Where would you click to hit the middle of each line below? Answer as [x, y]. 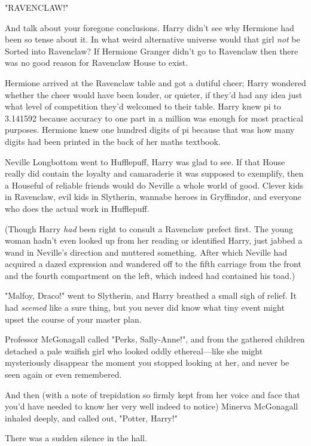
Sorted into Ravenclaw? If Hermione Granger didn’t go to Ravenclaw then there [152, 51]
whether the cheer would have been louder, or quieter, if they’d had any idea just [154, 94]
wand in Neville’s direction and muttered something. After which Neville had [146, 252]
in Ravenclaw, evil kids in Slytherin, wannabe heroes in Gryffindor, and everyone [153, 197]
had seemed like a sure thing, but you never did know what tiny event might [145, 307]
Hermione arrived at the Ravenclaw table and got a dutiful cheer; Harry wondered [155, 82]
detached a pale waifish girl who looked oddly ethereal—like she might [134, 351]
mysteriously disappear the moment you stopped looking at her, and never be [147, 362]
